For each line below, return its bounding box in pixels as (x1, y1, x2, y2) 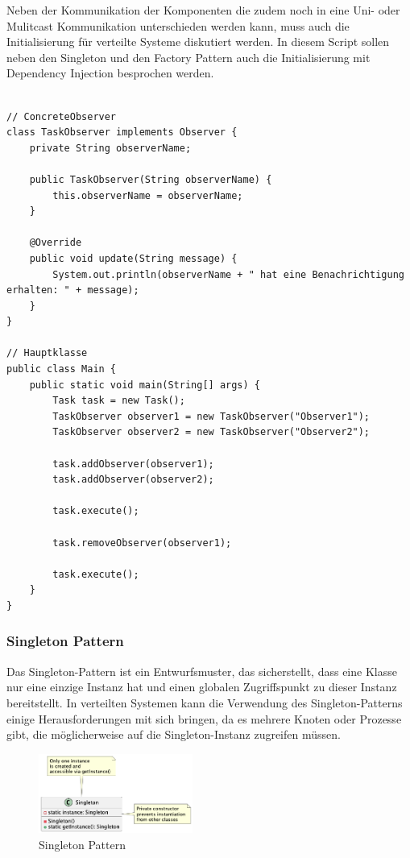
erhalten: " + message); (6, 284, 139, 296)
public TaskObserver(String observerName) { (29, 173, 272, 185)
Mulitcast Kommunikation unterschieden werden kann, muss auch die (6, 17, 350, 34)
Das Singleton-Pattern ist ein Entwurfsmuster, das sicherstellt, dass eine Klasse (6, 662, 397, 679)
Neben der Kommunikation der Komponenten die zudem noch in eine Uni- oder (6, 2, 400, 18)
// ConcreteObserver (6, 110, 117, 122)
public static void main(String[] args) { (29, 379, 260, 391)
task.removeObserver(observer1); (52, 537, 232, 549)
